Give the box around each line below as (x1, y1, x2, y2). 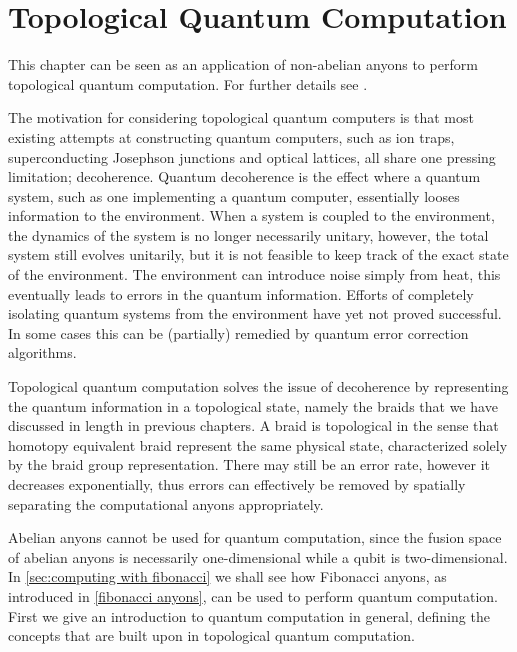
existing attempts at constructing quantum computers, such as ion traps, (8, 126, 455, 147)
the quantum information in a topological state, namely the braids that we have (8, 395, 498, 416)
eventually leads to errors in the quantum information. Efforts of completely (8, 283, 474, 304)
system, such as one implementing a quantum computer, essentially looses (8, 185, 460, 206)
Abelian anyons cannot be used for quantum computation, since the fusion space (8, 527, 502, 548)
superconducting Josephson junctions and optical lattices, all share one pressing (8, 146, 496, 167)
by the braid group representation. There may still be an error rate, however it (8, 454, 490, 475)
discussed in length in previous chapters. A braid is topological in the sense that (8, 415, 499, 436)
